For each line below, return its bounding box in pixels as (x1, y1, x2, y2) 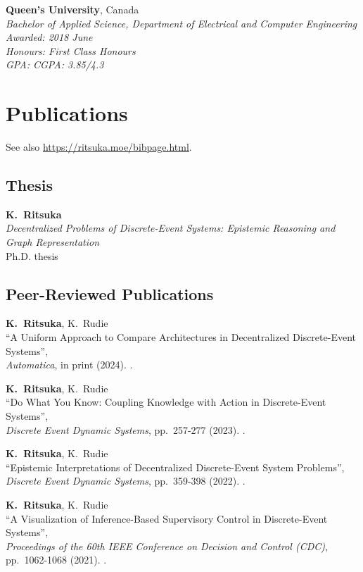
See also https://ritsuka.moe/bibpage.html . (6, 139, 192, 154)
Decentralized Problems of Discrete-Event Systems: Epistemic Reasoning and (6, 220, 336, 235)
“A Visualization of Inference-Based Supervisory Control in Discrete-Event (6, 511, 328, 526)
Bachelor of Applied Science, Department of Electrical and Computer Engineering (6, 15, 357, 30)
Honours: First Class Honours (6, 43, 136, 58)
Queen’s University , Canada (6, 2, 139, 16)
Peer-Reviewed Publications (6, 282, 214, 304)
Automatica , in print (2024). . (6, 357, 133, 372)
